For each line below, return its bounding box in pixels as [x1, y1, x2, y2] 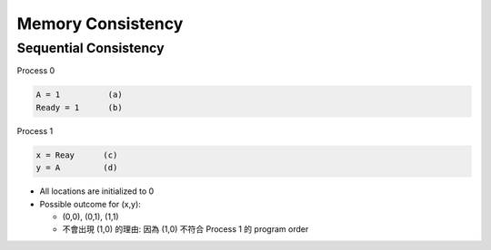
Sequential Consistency [16, 40, 165, 56]
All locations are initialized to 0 [39, 186, 155, 197]
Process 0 [16, 65, 55, 76]
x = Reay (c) [35, 149, 118, 160]
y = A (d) [35, 163, 118, 173]
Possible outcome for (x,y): [39, 198, 141, 209]
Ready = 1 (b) [35, 102, 123, 112]
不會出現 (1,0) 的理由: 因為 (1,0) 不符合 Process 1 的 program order [62, 224, 309, 235]
